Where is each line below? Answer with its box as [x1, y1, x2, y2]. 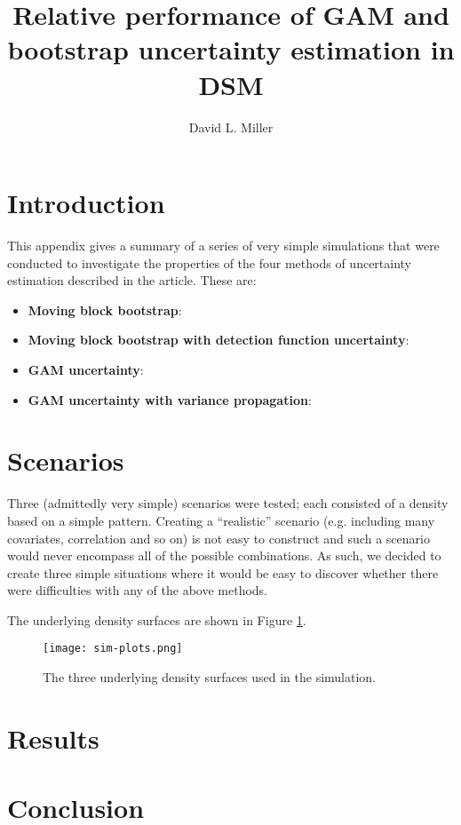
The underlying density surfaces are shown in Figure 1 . [7, 610, 306, 629]
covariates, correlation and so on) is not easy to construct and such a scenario [7, 528, 430, 547]
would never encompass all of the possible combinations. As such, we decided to [7, 546, 441, 565]
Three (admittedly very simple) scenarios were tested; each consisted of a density [7, 494, 449, 512]
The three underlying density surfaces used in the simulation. [43, 668, 377, 686]
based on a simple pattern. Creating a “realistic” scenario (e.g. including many [7, 511, 435, 529]
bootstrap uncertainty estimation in [7, 31, 455, 67]
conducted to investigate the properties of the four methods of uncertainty [7, 253, 412, 272]
